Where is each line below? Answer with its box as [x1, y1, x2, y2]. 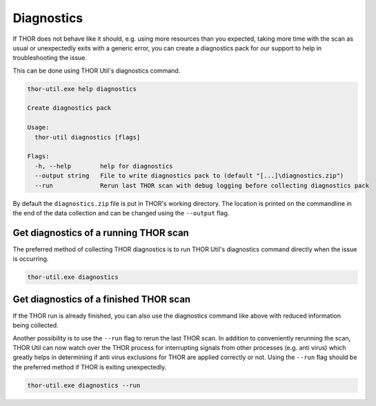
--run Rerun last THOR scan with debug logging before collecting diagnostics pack [34, 182, 369, 189]
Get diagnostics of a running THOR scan [12, 226, 189, 238]
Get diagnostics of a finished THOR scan [12, 293, 191, 305]
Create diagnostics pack [27, 104, 112, 112]
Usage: [27, 124, 50, 131]
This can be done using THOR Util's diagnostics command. [12, 66, 181, 75]
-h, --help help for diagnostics [34, 162, 173, 170]
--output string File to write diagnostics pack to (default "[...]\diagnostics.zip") [34, 172, 344, 180]
